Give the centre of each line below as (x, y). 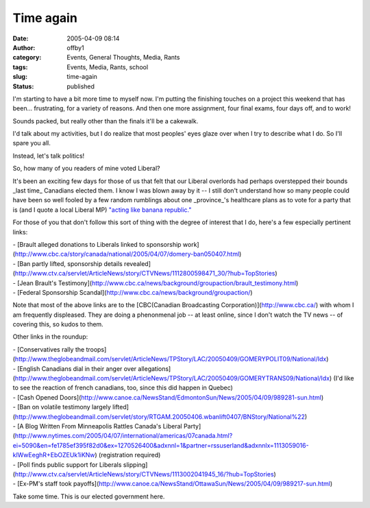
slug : (20, 77)
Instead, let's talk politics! (49, 156)
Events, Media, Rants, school (108, 67)
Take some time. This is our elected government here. (89, 496)
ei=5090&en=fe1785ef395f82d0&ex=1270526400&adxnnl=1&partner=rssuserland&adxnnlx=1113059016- (161, 445)
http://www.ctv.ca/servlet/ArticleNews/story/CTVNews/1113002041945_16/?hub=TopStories (144, 474)
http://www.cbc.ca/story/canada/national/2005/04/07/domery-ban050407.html (127, 254)
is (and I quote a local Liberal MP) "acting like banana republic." (102, 210)
